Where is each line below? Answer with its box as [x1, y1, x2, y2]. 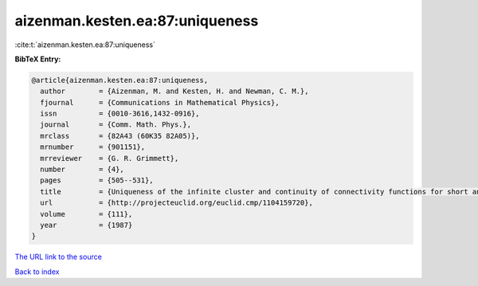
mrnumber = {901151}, [40, 143, 146, 151]
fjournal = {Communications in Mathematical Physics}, [40, 98, 280, 107]
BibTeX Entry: [14, 54, 61, 64]
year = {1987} [40, 221, 133, 229]
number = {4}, [40, 165, 125, 174]
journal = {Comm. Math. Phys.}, [40, 120, 191, 129]
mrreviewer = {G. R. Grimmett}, [40, 154, 179, 163]
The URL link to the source [14, 252, 103, 262]
